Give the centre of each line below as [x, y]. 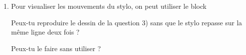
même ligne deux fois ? [45, 32]
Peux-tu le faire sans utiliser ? [56, 48]
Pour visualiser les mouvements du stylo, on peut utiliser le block [109, 6]
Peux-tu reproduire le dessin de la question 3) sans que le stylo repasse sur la [126, 22]
